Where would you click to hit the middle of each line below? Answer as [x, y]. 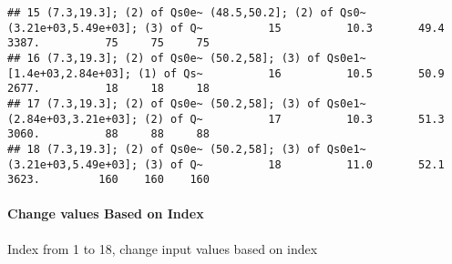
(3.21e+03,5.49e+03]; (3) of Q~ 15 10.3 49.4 [226, 28]
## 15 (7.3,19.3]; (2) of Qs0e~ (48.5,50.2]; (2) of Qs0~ [187, 13]
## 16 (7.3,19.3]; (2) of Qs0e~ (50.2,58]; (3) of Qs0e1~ [187, 58]
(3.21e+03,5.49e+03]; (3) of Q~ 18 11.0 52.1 [226, 164]
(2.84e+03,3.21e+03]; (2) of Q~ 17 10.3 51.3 [226, 119]
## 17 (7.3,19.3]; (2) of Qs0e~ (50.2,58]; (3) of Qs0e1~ [187, 103]
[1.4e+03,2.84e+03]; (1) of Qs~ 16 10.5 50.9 [226, 73]
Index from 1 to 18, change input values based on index [163, 248]
